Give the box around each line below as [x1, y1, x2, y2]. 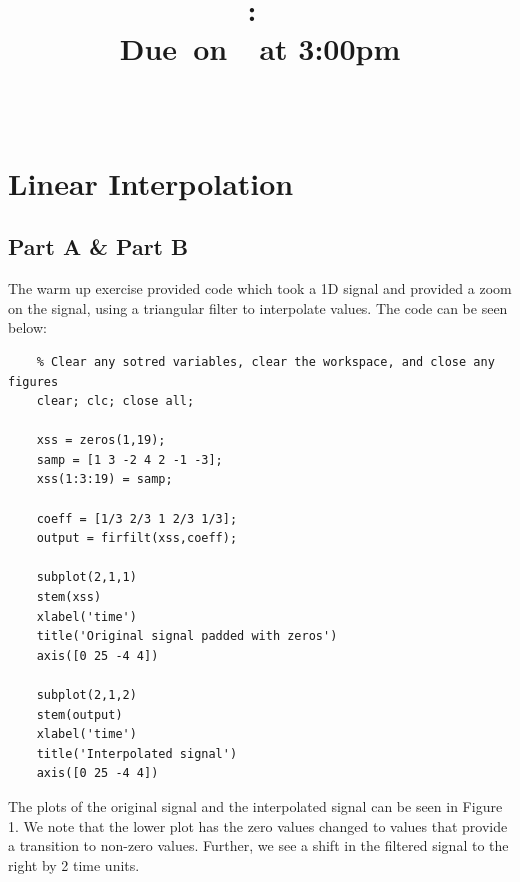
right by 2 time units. [8, 854, 140, 875]
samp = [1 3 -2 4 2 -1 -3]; [36, 452, 223, 467]
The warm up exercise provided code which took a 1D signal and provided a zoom [8, 278, 512, 299]
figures [8, 374, 59, 389]
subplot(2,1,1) [36, 570, 137, 585]
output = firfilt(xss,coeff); [36, 531, 238, 546]
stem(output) [36, 707, 123, 722]
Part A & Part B [8, 231, 189, 262]
